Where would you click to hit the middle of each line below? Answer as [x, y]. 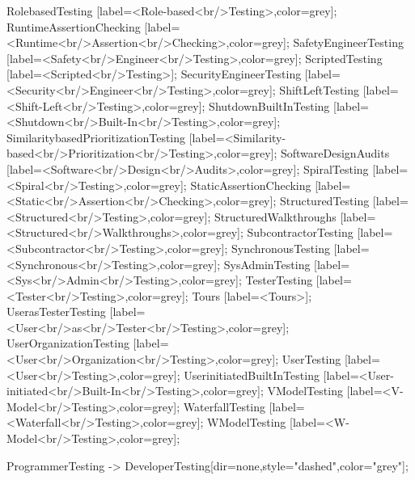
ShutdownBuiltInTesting [269, 105]
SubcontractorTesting [300, 232]
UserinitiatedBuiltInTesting [252, 375]
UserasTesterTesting [56, 312]
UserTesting [311, 359]
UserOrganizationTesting [68, 343]
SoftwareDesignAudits [335, 153]
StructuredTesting [324, 201]
